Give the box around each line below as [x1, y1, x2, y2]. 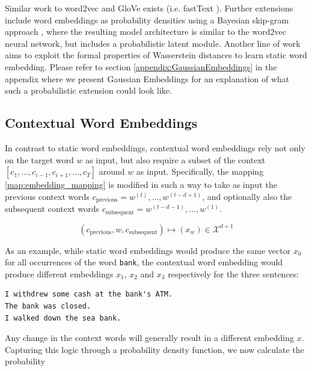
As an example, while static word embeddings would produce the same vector [5, 244, 291, 256]
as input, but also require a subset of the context [85, 153, 266, 166]
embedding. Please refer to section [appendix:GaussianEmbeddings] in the [5, 60, 277, 73]
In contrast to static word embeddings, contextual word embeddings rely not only [5, 141, 305, 154]
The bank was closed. [5, 302, 91, 311]
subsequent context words [5, 202, 99, 215]
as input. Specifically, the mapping [136, 165, 264, 178]
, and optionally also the [202, 190, 292, 202]
